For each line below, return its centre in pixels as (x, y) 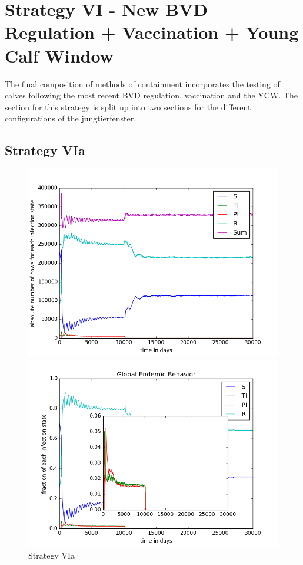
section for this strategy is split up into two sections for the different (128, 106)
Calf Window (59, 55)
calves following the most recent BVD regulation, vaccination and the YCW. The (151, 95)
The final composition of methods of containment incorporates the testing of (142, 83)
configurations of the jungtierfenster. (71, 118)
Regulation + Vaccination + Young (152, 32)
